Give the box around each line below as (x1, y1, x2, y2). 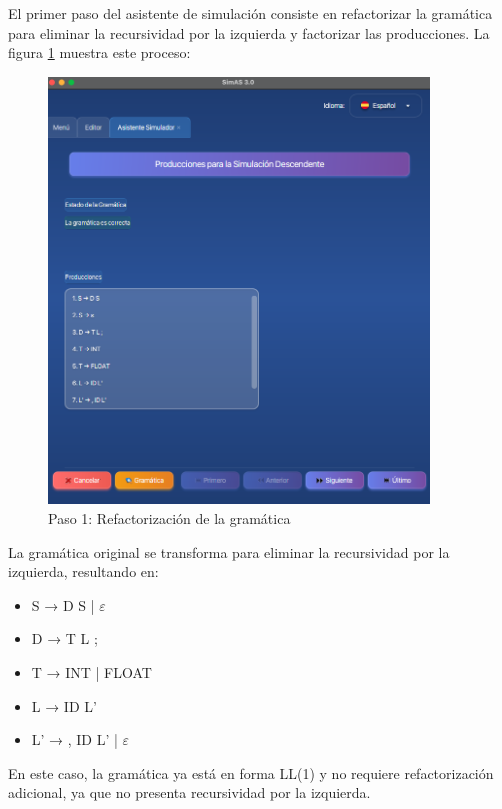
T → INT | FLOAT (31, 662, 152, 683)
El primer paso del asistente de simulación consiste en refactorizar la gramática (8, 3, 493, 23)
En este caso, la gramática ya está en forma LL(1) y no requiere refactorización (8, 762, 494, 783)
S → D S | (31, 594, 95, 615)
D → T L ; (31, 628, 98, 649)
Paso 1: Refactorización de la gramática (48, 508, 291, 529)
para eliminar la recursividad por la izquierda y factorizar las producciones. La (8, 22, 490, 43)
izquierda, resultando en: (8, 561, 159, 582)
